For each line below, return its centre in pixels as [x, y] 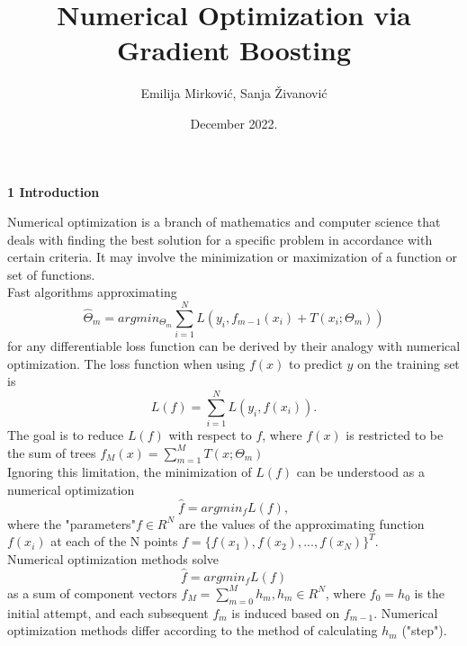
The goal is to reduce [66, 435]
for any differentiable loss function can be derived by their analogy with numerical [234, 346]
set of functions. [51, 274]
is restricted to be [395, 435]
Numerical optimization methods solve [113, 559]
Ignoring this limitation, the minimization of [130, 472]
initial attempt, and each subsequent [108, 612]
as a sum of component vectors [92, 592]
